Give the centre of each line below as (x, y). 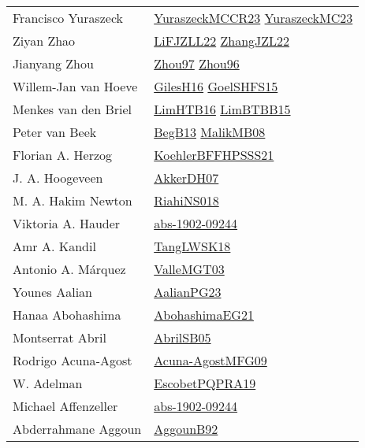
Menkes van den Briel (73, 109)
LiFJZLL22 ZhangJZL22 (222, 41)
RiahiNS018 (186, 200)
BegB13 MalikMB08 (210, 132)
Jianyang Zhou (53, 63)
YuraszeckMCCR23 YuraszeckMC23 (253, 18)
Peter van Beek (55, 132)
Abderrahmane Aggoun (77, 429)
